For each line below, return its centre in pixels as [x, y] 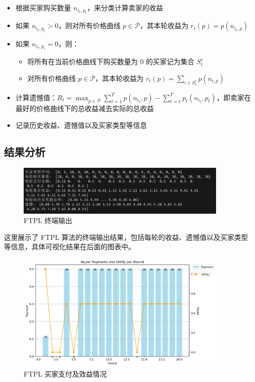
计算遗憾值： [36, 97]
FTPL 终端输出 [48, 220]
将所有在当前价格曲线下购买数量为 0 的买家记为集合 [111, 61]
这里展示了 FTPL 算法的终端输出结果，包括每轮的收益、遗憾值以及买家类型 [126, 237]
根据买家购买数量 [43, 7]
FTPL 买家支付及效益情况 [65, 373]
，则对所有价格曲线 [90, 25]
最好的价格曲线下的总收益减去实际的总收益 [85, 108]
